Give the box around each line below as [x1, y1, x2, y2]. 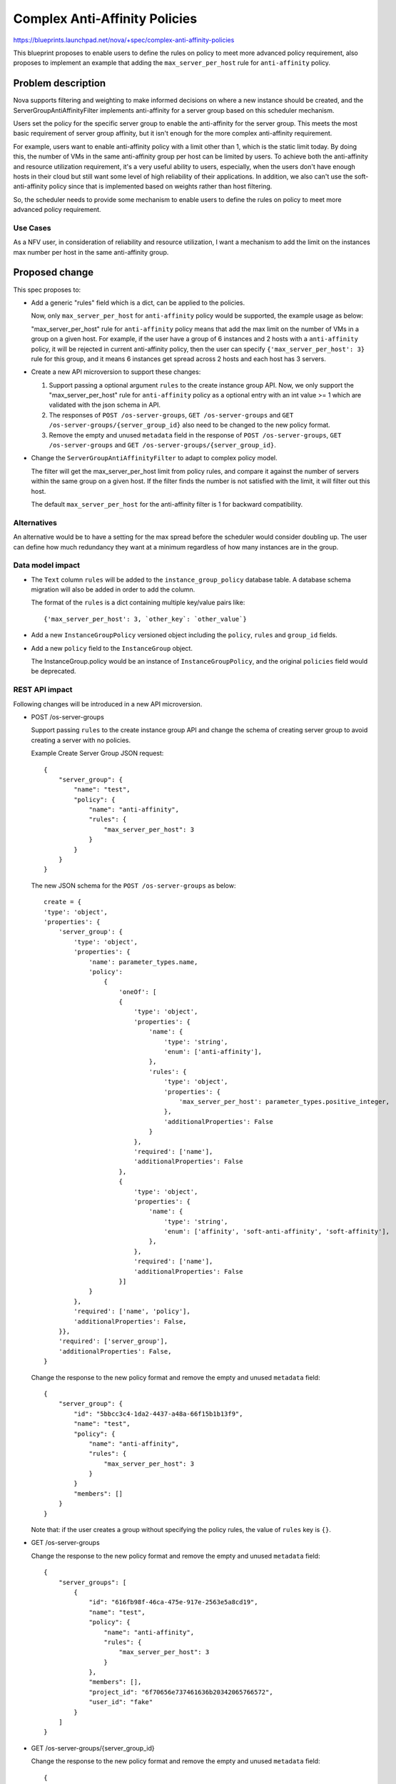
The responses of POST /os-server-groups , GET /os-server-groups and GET [49, 410, 294, 419]
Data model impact [13, 560, 81, 570]
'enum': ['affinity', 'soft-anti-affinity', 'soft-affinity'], [163, 1227, 390, 1236]
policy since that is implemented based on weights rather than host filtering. [49, 182, 273, 191]
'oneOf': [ [118, 988, 157, 995]
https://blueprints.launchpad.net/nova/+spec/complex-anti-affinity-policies [13, 36, 235, 44]
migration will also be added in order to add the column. [31, 585, 196, 594]
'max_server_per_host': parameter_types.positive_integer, [178, 1098, 390, 1105]
